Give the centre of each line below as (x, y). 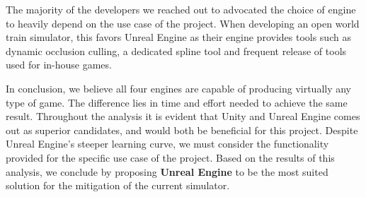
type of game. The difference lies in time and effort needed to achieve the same (177, 102)
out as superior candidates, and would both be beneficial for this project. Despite (182, 130)
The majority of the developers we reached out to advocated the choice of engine (181, 9)
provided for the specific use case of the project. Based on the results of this (170, 157)
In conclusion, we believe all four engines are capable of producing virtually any (179, 88)
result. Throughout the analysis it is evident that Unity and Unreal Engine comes (183, 116)
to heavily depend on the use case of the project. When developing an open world (183, 23)
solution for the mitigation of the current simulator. (118, 185)
